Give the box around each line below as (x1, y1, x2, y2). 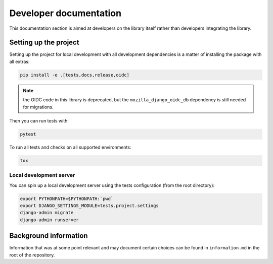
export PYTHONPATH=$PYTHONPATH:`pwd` (20, 195, 114, 202)
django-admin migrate (20, 210, 74, 216)
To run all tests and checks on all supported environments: (9, 144, 131, 150)
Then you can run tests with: (9, 117, 69, 123)
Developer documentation (9, 8, 121, 19)
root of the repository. (9, 252, 55, 258)
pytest (20, 131, 36, 137)
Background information (9, 232, 88, 240)
